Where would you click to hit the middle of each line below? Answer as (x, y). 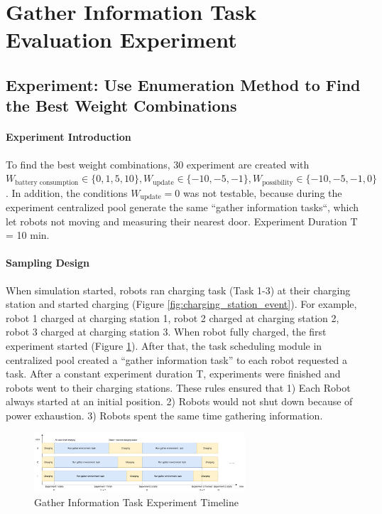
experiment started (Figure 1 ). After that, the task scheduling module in (164, 345)
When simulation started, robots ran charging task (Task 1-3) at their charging (178, 290)
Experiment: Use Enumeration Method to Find (183, 84)
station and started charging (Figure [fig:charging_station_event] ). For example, (181, 304)
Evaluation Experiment (121, 39)
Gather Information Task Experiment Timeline (136, 502)
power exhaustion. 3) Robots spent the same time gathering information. (164, 415)
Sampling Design (48, 263)
